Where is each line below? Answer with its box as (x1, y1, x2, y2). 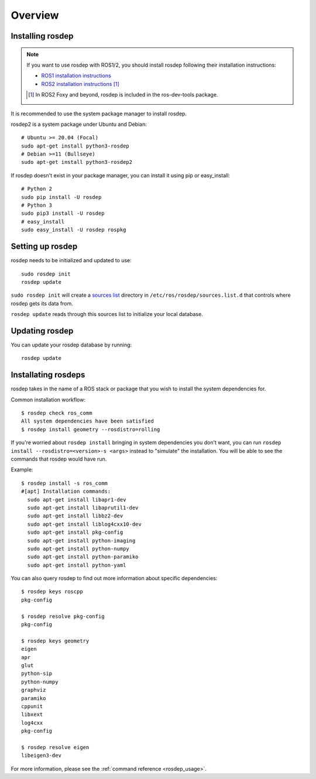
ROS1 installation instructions (41, 72, 111, 79)
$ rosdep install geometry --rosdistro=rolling (21, 426, 160, 433)
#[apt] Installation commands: (21, 488, 111, 495)
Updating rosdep (11, 325, 74, 336)
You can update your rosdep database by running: (11, 341, 132, 348)
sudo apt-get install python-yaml (27, 562, 126, 568)
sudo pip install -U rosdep (21, 194, 102, 200)
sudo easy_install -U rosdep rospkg (21, 227, 126, 234)
